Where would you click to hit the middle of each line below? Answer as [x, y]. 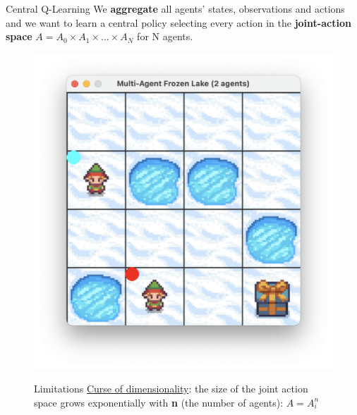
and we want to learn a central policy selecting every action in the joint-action [178, 22]
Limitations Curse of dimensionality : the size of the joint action [171, 388]
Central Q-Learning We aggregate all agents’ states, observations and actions [175, 8]
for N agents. [165, 36]
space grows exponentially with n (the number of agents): [159, 402]
